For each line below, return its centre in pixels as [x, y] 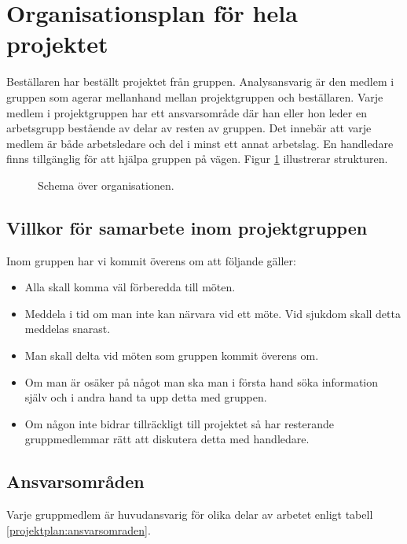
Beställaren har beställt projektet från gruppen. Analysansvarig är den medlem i [200, 81]
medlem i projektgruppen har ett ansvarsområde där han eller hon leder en [187, 112]
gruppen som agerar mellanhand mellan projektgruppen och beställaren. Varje [195, 96]
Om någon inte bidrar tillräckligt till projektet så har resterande [180, 423]
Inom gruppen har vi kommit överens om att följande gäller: [151, 260]
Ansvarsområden [75, 481]
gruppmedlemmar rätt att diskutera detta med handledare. [167, 439]
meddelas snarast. [68, 329]
